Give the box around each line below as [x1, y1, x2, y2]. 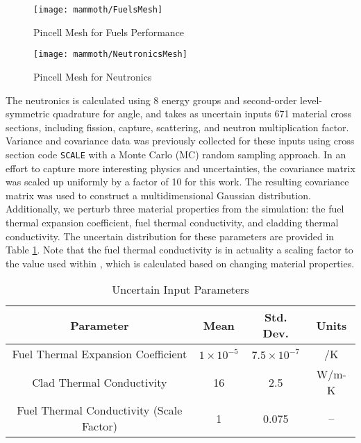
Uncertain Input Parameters [112, 281, 249, 298]
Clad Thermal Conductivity [32, 374, 167, 390]
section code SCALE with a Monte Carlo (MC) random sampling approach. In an [6, 147, 346, 161]
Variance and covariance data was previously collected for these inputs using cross [6, 133, 355, 148]
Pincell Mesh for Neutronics [33, 69, 152, 83]
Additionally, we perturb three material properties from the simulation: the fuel [6, 201, 344, 216]
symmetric [6, 106, 50, 121]
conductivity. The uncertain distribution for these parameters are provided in [6, 228, 335, 243]
